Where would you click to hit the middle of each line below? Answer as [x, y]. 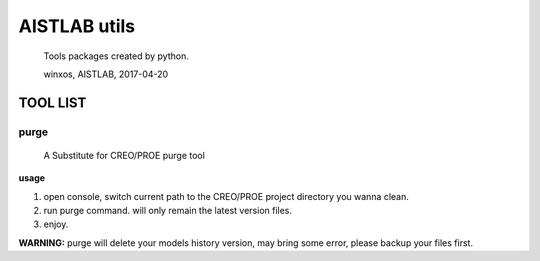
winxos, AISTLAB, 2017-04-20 [106, 74]
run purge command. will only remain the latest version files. [168, 211]
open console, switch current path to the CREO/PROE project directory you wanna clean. [226, 196]
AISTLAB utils [77, 26]
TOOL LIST [52, 102]
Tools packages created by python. [116, 56]
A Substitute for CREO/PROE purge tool [124, 155]
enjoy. [56, 224]
